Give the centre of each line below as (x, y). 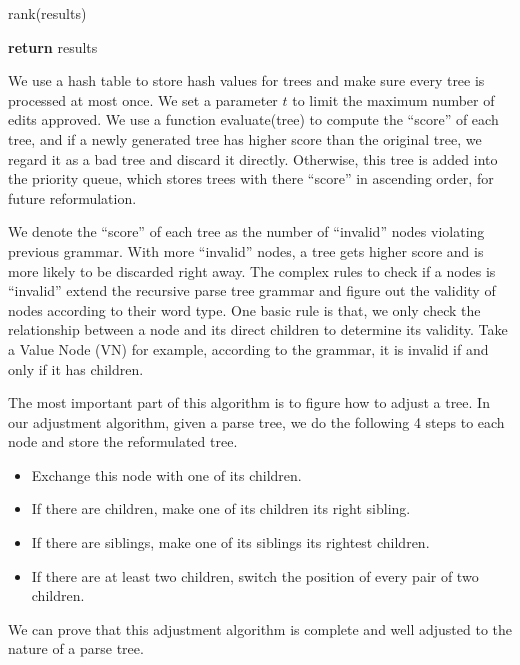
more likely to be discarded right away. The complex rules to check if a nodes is (252, 270)
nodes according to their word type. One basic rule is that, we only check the (244, 309)
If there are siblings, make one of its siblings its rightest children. (230, 542)
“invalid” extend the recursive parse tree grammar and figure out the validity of (252, 290)
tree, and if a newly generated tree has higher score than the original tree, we (245, 138)
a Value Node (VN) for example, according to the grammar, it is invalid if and (248, 348)
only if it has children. (76, 368)
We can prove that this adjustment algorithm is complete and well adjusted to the (260, 628)
